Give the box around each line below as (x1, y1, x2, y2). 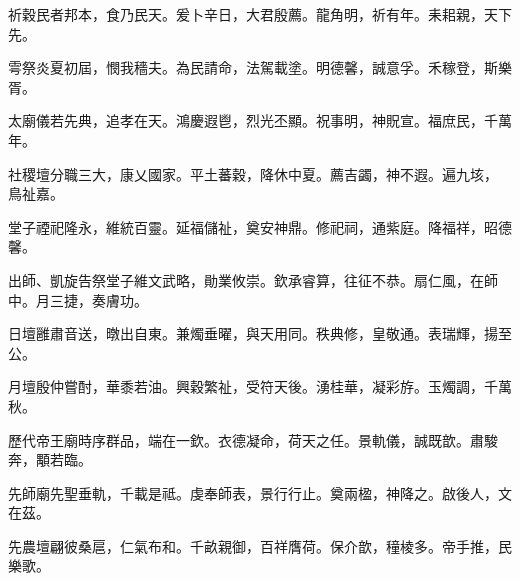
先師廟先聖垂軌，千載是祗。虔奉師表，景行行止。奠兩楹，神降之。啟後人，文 (8, 482, 512, 503)
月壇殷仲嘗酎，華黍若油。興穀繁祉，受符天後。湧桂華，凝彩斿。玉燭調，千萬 (8, 376, 512, 397)
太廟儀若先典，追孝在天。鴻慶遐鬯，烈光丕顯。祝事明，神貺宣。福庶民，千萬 (8, 110, 512, 131)
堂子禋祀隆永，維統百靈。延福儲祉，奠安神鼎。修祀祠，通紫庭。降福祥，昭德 (8, 216, 512, 237)
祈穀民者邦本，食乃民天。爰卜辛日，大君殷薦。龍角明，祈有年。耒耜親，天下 (8, 4, 512, 24)
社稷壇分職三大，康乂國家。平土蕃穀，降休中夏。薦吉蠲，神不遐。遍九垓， (8, 163, 498, 184)
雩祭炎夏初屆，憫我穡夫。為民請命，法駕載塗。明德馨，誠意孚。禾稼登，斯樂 (8, 57, 512, 78)
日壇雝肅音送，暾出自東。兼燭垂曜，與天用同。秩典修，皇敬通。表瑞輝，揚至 (8, 323, 512, 344)
